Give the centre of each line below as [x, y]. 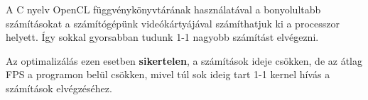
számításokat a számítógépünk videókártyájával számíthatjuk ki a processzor [173, 23]
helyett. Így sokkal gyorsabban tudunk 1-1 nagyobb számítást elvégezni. [162, 37]
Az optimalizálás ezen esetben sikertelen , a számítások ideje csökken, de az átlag [184, 60]
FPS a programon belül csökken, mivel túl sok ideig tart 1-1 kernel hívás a [168, 74]
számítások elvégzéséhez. [59, 88]
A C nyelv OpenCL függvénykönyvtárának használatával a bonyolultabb [163, 9]
